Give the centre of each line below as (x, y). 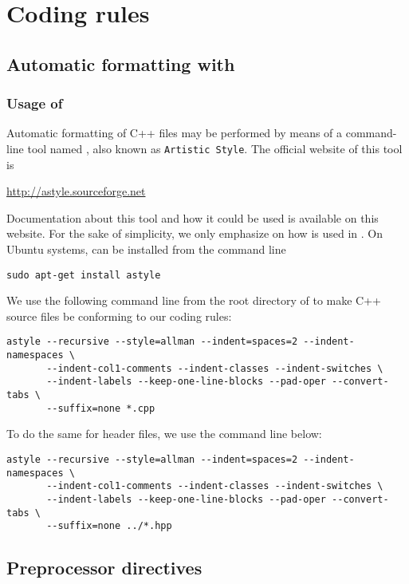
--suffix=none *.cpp (101, 408)
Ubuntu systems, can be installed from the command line (146, 249)
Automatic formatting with (121, 63)
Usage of (35, 103)
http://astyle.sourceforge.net (76, 191)
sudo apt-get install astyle (84, 275)
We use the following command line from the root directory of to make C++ (194, 300)
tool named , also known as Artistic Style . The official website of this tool (215, 148)
